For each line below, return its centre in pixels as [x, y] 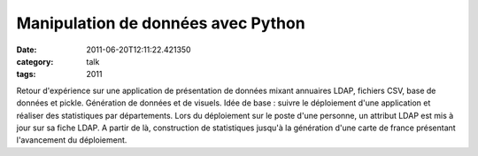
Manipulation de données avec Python [161, 23]
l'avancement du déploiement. [72, 140]
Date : [27, 50]
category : [35, 61]
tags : [26, 74]
